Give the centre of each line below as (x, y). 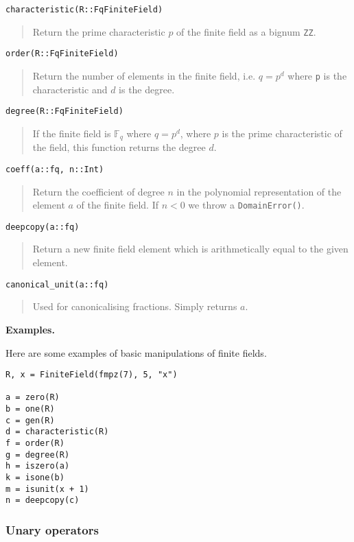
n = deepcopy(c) (43, 500)
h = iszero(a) (38, 466)
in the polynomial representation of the (259, 191)
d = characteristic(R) (57, 432)
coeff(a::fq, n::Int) (55, 169)
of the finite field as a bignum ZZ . (246, 31)
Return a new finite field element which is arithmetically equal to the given (190, 249)
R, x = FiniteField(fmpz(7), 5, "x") (92, 375)
